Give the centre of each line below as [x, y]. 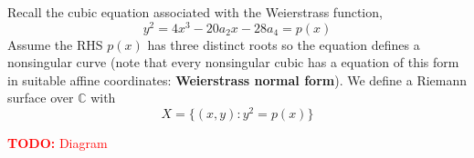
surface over [41, 98]
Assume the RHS [55, 44]
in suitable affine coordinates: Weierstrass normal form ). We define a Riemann [237, 79]
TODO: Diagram [58, 143]
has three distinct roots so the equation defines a [284, 44]
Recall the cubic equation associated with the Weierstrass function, [195, 12]
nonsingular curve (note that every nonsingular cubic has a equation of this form [233, 62]
